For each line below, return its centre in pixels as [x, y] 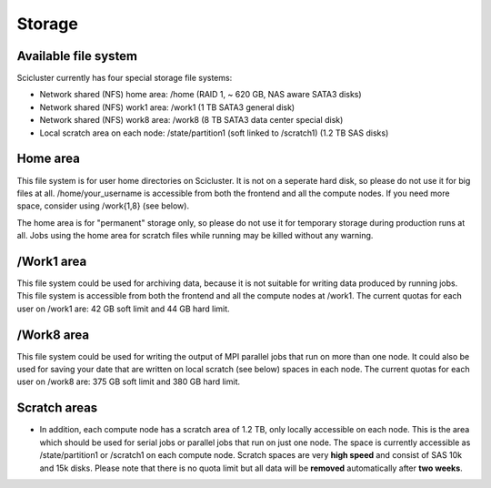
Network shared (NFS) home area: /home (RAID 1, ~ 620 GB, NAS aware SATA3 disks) [201, 95]
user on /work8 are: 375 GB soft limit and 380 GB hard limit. [129, 381]
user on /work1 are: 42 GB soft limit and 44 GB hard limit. [124, 309]
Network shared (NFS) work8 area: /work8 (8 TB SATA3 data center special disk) [191, 120]
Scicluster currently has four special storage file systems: [125, 78]
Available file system [77, 56]
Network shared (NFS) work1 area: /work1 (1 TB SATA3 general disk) [167, 107]
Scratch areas [57, 408]
